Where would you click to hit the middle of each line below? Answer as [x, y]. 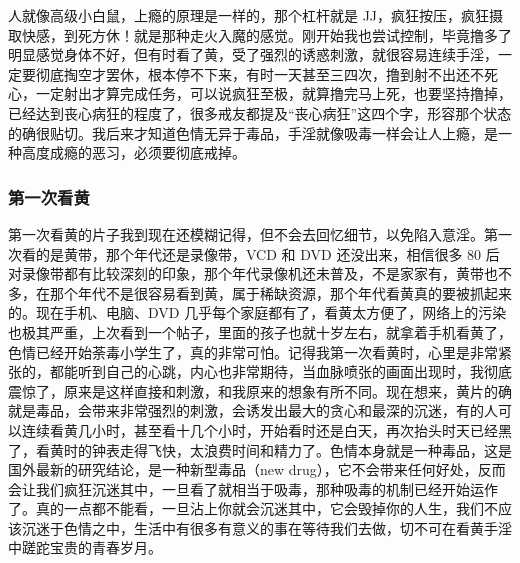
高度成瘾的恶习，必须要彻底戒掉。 [133, 152]
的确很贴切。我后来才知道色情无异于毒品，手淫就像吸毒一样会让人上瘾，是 [253, 132]
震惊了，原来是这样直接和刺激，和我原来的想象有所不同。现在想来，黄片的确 [260, 390]
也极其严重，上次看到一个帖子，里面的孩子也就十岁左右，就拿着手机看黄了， [260, 331]
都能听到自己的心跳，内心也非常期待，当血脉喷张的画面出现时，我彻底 [280, 371]
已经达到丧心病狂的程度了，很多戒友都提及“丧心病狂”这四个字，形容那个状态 [260, 112]
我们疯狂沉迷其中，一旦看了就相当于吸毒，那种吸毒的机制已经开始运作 [266, 488]
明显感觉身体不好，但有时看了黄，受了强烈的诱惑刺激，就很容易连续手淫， [253, 54]
